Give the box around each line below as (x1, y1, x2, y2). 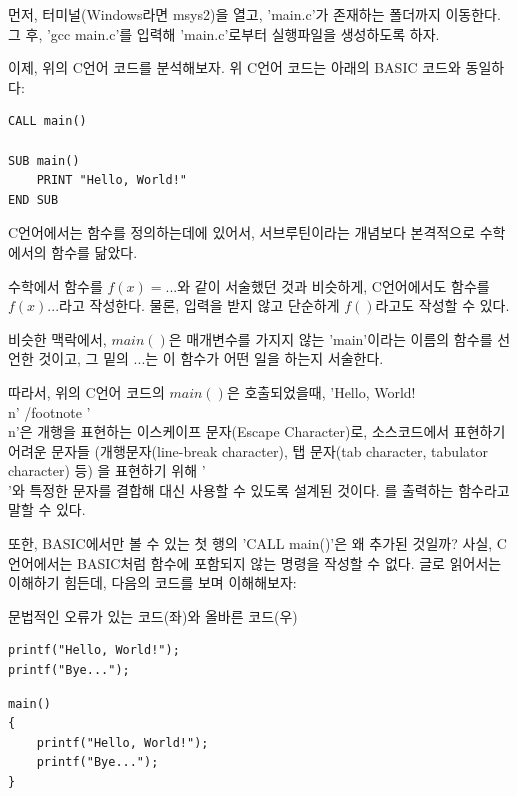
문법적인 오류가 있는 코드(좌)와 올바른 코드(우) (8, 605, 298, 626)
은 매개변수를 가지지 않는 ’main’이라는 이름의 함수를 (168, 328, 493, 349)
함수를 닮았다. (51, 241, 138, 262)
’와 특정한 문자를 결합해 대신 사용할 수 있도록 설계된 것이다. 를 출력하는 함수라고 (8, 479, 510, 500)
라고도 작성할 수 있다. (375, 295, 510, 316)
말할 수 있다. (8, 499, 86, 520)
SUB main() (8, 153, 80, 168)
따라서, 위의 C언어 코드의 (8, 381, 165, 402)
